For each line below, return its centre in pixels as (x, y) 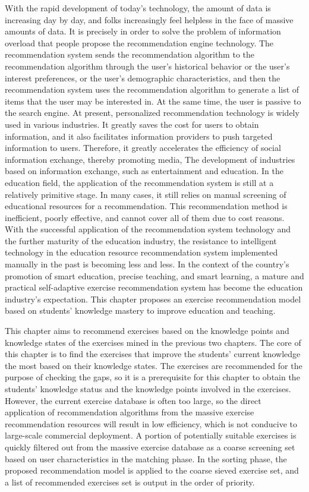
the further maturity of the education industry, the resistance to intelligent (141, 240)
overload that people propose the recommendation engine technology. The (139, 42)
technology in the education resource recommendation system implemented (141, 252)
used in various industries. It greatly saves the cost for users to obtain (132, 124)
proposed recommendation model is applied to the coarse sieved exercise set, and (152, 470)
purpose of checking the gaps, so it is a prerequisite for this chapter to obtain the (152, 377)
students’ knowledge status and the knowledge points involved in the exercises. (148, 389)
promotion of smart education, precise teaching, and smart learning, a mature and (154, 275)
